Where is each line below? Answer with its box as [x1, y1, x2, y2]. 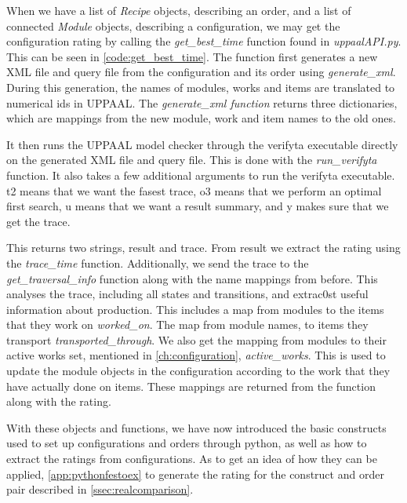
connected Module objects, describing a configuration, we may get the [6, 17, 340, 34]
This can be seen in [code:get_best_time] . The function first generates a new [6, 48, 378, 64]
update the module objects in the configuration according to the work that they [6, 363, 391, 379]
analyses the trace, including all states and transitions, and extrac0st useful [6, 286, 369, 302]
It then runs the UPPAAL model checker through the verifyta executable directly [6, 136, 398, 152]
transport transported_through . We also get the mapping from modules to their [6, 331, 387, 348]
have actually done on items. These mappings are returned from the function [6, 377, 376, 394]
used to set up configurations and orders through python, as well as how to [6, 435, 367, 451]
